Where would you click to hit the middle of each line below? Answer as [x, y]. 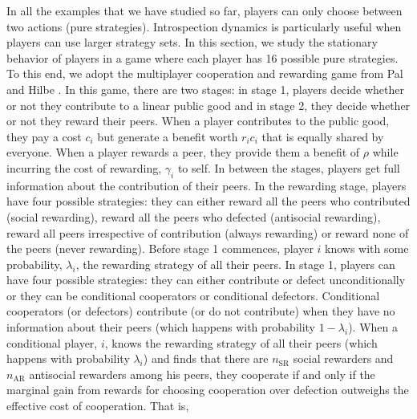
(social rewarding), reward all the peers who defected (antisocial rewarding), [194, 216]
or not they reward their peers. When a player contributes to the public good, [198, 121]
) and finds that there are [206, 358]
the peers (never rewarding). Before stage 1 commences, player [160, 248]
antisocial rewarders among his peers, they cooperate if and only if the [202, 374]
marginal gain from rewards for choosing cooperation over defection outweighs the [208, 390]
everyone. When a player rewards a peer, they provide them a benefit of [183, 152]
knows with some [367, 248]
